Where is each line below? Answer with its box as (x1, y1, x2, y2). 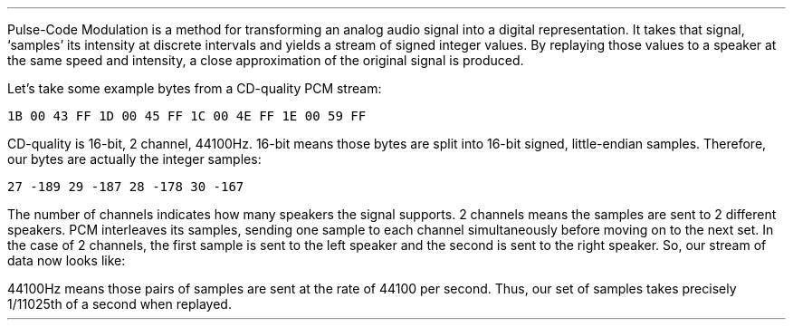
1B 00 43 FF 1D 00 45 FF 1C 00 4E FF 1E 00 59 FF (7, 109, 367, 123)
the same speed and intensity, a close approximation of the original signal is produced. (7, 53, 524, 68)
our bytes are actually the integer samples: (7, 151, 262, 167)
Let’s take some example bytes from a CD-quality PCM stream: (7, 81, 382, 96)
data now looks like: (7, 253, 126, 268)
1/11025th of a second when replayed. (7, 296, 232, 312)
